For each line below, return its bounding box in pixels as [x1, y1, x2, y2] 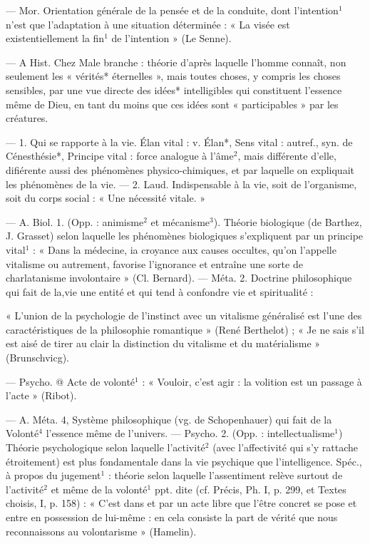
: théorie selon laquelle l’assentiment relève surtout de [108, 468, 343, 483]
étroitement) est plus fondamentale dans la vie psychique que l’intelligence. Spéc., [6, 453, 362, 468]
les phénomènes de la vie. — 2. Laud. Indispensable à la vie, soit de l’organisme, [6, 176, 357, 191]
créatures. [6, 111, 48, 125]
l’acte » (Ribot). [6, 388, 77, 403]
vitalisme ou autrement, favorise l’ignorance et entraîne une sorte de [6, 256, 303, 271]
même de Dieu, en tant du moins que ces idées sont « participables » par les [6, 96, 339, 111]
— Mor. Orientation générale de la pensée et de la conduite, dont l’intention [6, 3, 339, 17]
